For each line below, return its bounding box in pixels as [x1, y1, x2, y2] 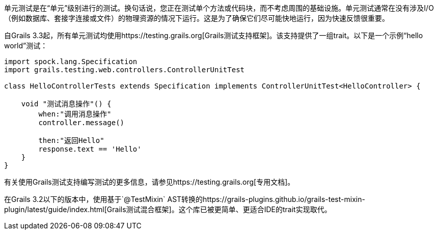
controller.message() [38, 119, 125, 127]
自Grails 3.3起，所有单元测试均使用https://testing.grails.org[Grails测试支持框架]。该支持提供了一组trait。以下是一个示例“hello [4, 31, 423, 40]
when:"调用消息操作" [38, 110, 112, 118]
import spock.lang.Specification [4, 57, 138, 66]
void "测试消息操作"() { [21, 100, 112, 108]
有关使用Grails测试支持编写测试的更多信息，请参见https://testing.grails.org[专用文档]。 [4, 178, 295, 186]
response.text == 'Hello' [38, 145, 142, 153]
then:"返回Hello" [38, 136, 104, 144]
